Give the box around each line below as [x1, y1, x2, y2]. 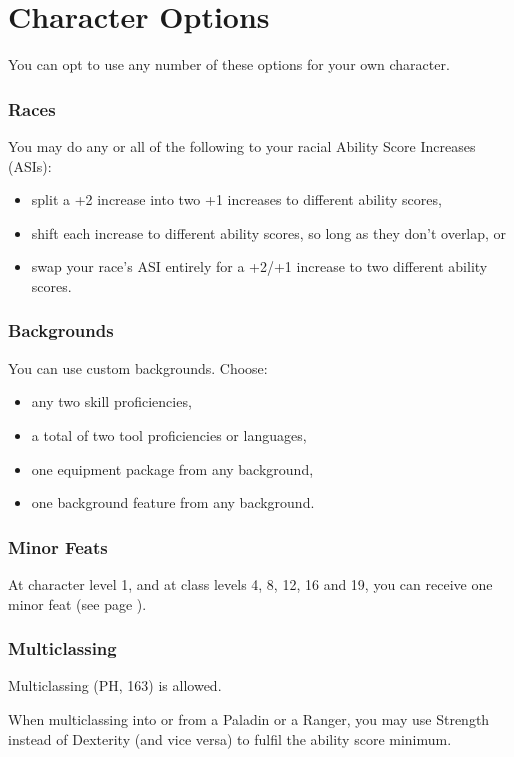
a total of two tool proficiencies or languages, [31, 424, 307, 445]
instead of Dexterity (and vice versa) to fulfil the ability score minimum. [8, 728, 452, 749]
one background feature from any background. [31, 492, 315, 513]
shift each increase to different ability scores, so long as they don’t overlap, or [31, 222, 507, 243]
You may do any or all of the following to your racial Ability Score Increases [8, 135, 476, 156]
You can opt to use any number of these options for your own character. [8, 54, 450, 75]
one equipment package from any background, [31, 458, 314, 479]
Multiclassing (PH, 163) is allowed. [8, 675, 222, 696]
